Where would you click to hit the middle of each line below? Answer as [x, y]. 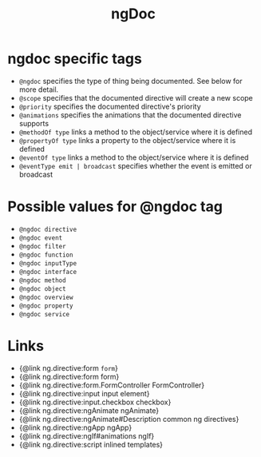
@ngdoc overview [46, 297]
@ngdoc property [46, 306]
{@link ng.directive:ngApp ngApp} [75, 427]
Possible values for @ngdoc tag [115, 207]
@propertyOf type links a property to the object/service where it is [127, 140]
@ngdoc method [42, 280]
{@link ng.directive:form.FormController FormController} [112, 385]
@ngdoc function [46, 255]
